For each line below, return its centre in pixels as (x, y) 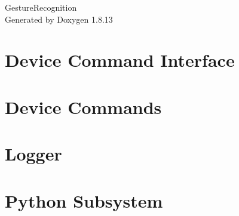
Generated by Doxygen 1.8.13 (59, 19)
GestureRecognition (41, 7)
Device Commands (83, 107)
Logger (33, 154)
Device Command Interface (120, 60)
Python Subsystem (84, 200)
